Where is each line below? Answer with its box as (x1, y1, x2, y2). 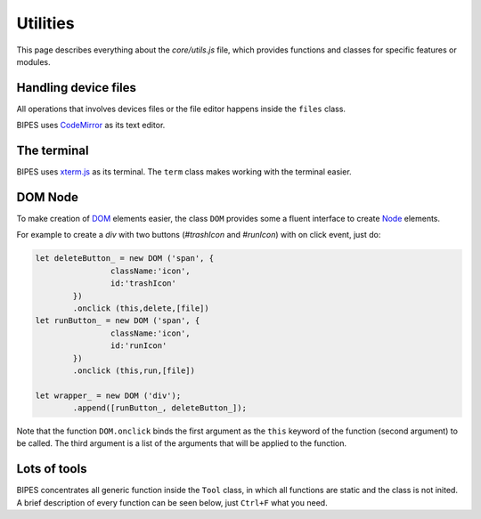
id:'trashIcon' (110, 279, 177, 288)
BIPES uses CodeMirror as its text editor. (16, 120, 166, 131)
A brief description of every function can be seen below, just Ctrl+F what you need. (16, 497, 329, 507)
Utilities (16, 13, 75, 33)
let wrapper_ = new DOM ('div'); (35, 390, 182, 401)
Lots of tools (16, 461, 87, 476)
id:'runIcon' (110, 341, 167, 351)
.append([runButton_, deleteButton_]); (72, 403, 247, 413)
